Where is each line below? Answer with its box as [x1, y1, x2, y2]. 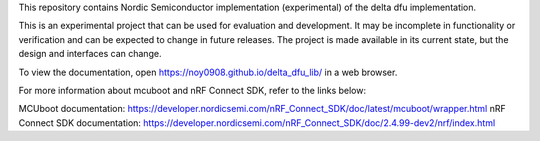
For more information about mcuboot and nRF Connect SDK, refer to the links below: [18, 84, 367, 96]
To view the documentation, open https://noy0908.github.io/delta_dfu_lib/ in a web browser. [18, 66, 398, 78]
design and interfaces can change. [18, 48, 162, 60]
